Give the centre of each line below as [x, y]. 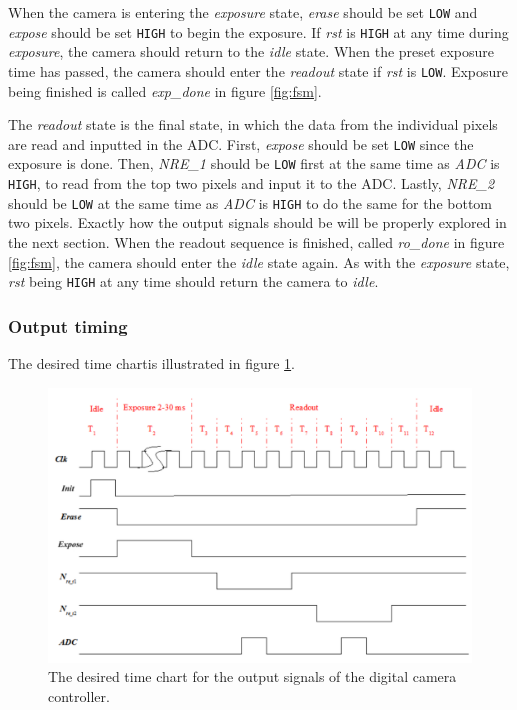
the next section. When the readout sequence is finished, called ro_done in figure [256, 241]
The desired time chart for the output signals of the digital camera [252, 676]
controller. [79, 695]
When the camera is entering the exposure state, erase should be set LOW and [243, 12]
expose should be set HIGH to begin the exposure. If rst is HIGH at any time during [258, 31]
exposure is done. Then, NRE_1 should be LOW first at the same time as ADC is [254, 163]
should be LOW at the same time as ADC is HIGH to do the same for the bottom [250, 202]
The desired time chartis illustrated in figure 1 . [152, 363]
